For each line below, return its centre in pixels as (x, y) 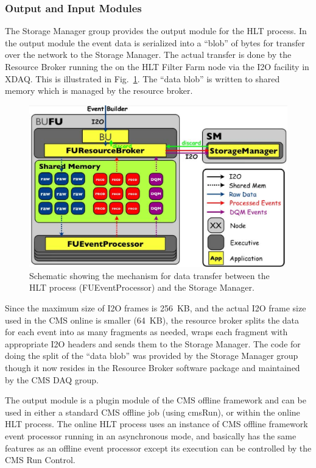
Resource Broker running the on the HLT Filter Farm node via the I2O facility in (157, 66)
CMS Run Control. (40, 460)
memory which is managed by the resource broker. (99, 90)
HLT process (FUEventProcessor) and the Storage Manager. (142, 287)
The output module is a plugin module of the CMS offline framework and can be (156, 400)
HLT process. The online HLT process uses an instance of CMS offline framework (156, 424)
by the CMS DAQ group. (52, 379)
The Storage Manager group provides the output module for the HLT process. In (156, 31)
